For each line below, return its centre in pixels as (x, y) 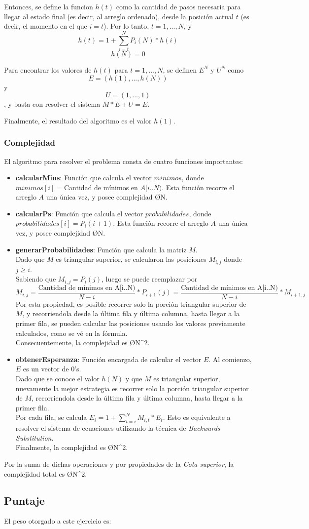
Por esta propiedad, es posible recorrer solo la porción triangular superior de (131, 304)
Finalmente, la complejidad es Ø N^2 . (72, 447)
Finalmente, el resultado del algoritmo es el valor (78, 120)
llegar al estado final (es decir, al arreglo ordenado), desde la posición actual (119, 16)
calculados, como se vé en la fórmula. (71, 333)
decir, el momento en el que (46, 26)
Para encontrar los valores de (48, 69)
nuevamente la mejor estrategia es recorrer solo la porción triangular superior (132, 388)
